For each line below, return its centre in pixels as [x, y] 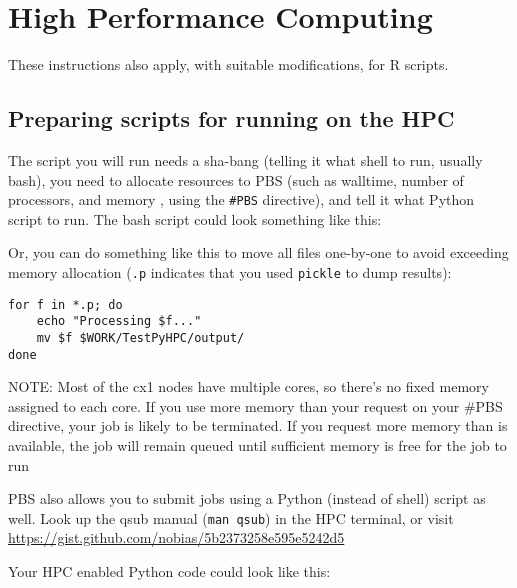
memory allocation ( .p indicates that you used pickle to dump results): [230, 271]
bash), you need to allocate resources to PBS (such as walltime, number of [236, 179]
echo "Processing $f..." [119, 321]
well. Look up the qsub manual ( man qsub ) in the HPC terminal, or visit [231, 517]
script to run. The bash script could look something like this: [195, 218]
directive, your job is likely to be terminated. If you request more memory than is [258, 425]
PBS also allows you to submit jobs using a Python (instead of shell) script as [247, 498]
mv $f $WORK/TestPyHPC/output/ [140, 337]
